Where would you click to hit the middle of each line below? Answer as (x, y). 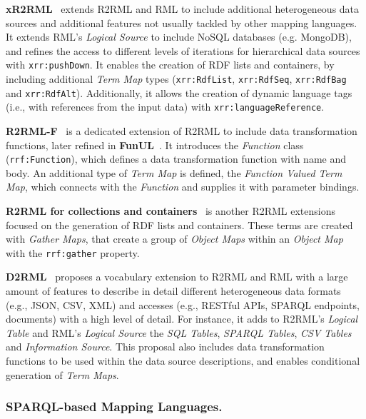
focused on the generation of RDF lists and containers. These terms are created (179, 224)
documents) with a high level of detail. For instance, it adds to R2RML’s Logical (182, 319)
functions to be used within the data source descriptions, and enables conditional (183, 361)
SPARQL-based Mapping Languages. (114, 407)
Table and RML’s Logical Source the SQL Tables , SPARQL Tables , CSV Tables (179, 332)
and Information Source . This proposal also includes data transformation (165, 347)
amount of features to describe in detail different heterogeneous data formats (173, 291)
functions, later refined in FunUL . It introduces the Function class (155, 145)
